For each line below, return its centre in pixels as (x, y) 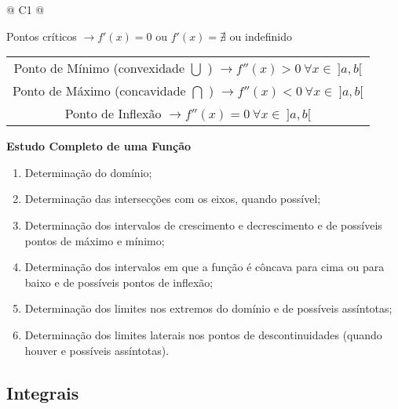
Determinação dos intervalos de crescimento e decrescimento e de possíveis (203, 224)
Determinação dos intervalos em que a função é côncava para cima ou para (204, 267)
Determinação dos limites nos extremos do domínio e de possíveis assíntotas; (208, 308)
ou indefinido (261, 36)
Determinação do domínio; (88, 172)
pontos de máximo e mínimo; (95, 240)
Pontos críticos (42, 36)
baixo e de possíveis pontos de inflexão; (119, 282)
